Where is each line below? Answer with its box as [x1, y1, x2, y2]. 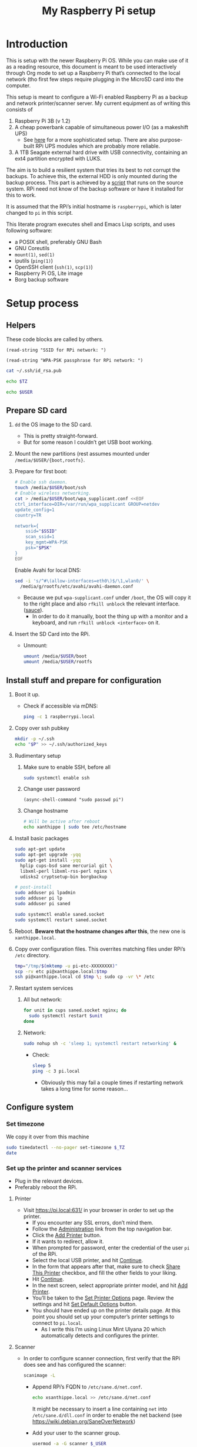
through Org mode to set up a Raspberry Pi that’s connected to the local [6, 69, 181, 76]
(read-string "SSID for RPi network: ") [6, 347, 107, 353]
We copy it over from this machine [6, 1133, 89, 1140]
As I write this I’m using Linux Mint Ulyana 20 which [41, 1326, 166, 1333]
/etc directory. [14, 951, 51, 958]
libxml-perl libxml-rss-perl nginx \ [20, 868, 113, 874]
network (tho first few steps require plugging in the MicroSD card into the [6, 76, 184, 83]
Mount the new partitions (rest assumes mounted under [14, 450, 150, 457]
